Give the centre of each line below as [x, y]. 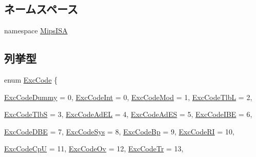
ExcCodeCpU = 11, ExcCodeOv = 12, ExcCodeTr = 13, [94, 149]
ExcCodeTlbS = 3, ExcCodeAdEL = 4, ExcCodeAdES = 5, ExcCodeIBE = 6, [128, 114]
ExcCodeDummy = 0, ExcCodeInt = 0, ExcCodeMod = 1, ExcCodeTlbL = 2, [128, 97]
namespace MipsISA [36, 31]
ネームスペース [41, 9]
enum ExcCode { [31, 80]
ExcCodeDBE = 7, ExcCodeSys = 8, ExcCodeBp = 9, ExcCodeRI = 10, [119, 131]
